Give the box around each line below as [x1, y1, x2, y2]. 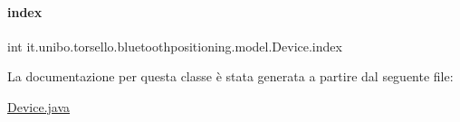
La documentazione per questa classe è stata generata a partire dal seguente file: [7, 67, 454, 86]
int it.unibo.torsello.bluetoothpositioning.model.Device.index [7, 36, 342, 55]
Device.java [7, 97, 71, 116]
